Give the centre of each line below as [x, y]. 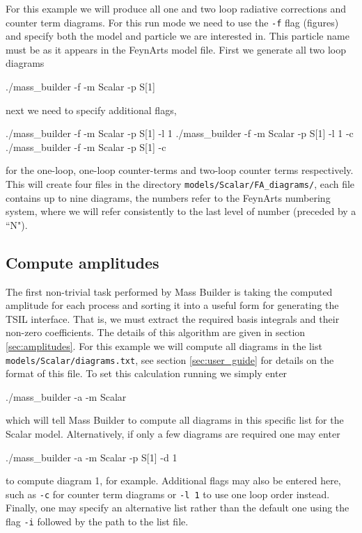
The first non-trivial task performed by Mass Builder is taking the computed [169, 291]
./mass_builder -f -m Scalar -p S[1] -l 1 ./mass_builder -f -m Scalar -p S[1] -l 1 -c [180, 133]
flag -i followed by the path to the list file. [97, 522]
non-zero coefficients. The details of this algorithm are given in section [156, 332]
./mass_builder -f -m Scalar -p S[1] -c [86, 146]
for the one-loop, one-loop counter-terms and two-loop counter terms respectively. [180, 170]
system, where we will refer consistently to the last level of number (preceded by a [181, 211]
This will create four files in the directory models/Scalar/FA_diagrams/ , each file [180, 184]
